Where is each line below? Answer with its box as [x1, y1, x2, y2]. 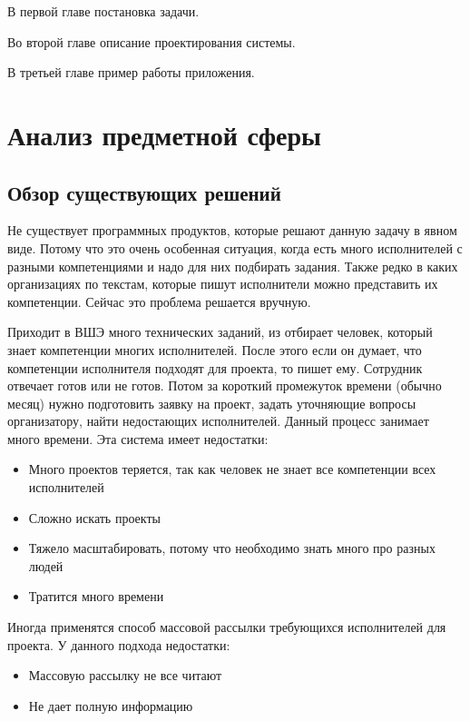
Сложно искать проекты [28, 508, 161, 527]
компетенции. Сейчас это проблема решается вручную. [7, 291, 311, 311]
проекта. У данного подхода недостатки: [7, 635, 230, 654]
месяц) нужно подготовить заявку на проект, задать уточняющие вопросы [7, 393, 416, 412]
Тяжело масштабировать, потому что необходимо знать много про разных [28, 538, 436, 558]
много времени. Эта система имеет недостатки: [7, 429, 269, 448]
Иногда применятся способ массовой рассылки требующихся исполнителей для [7, 617, 446, 637]
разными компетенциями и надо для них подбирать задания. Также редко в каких [7, 256, 458, 275]
